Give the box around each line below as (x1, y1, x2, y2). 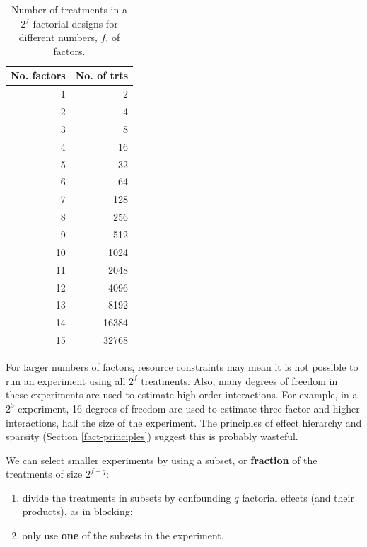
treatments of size (6, 466, 83, 481)
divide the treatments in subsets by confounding (22, 490, 231, 505)
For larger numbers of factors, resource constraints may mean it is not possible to (6, 359, 359, 374)
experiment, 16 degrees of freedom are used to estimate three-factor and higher (18, 401, 360, 415)
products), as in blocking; (22, 504, 133, 519)
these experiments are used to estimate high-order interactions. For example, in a (6, 387, 358, 402)
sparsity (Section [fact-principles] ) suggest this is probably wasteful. (6, 429, 298, 444)
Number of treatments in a (11, 2, 127, 16)
